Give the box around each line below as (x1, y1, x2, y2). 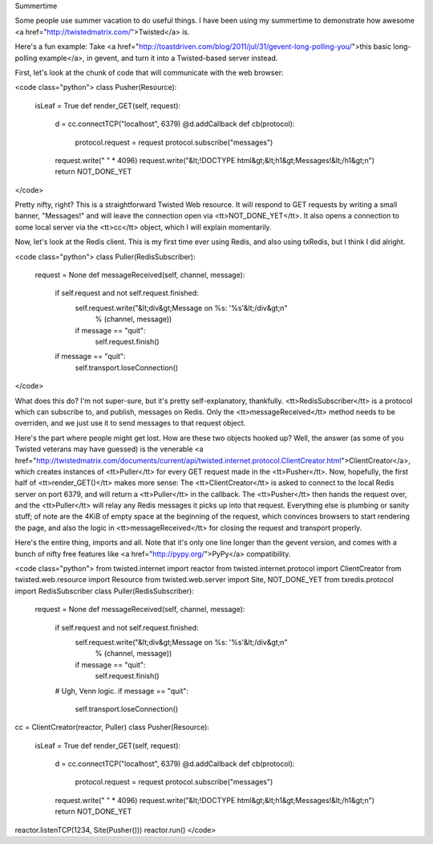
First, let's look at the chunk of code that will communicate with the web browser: (14, 67, 284, 77)
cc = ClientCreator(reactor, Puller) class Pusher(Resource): (14, 723, 210, 732)
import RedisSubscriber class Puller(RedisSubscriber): (14, 586, 194, 596)
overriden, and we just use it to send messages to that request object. (14, 418, 246, 428)
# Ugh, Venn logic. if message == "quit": (55, 686, 188, 695)
